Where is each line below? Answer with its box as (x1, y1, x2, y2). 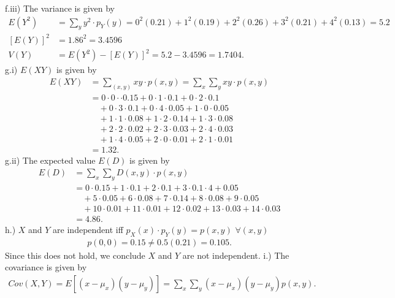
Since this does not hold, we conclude (5, 248, 145, 261)
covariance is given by (5, 261, 87, 273)
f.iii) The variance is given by (5, 2, 115, 14)
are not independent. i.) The (182, 248, 290, 261)
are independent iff (53, 223, 123, 235)
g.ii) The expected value (5, 154, 96, 167)
